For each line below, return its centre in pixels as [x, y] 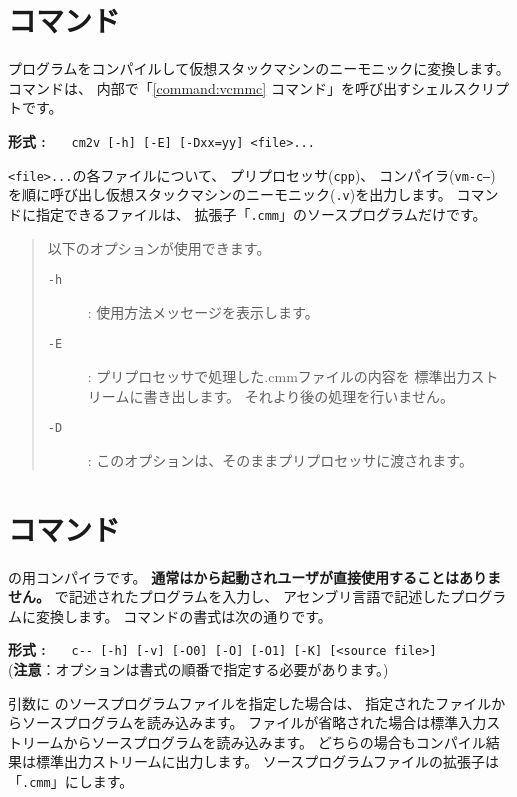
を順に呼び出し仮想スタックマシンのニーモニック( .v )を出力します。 [230, 194]
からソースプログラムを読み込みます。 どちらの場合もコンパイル [274, 741]
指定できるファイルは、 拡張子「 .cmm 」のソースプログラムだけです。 [261, 213]
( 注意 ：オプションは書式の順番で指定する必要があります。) [198, 669]
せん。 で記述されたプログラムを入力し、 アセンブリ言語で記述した [229, 596]
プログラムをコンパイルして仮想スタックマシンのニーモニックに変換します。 [259, 68]
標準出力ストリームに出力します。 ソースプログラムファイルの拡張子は [267, 761]
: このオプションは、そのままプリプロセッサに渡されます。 [280, 459]
